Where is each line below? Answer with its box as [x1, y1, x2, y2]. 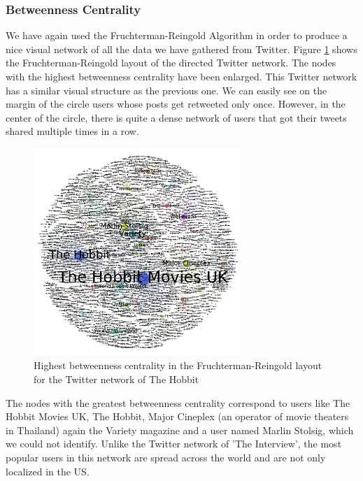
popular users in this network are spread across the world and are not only [6, 450, 326, 464]
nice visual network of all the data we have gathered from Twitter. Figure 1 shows [6, 41, 357, 56]
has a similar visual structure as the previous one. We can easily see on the [6, 82, 327, 97]
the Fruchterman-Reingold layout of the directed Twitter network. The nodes [6, 55, 336, 70]
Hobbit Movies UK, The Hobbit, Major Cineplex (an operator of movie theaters [6, 409, 349, 424]
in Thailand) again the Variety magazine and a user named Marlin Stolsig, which [6, 422, 354, 437]
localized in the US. [6, 464, 90, 478]
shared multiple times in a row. [6, 124, 139, 138]
